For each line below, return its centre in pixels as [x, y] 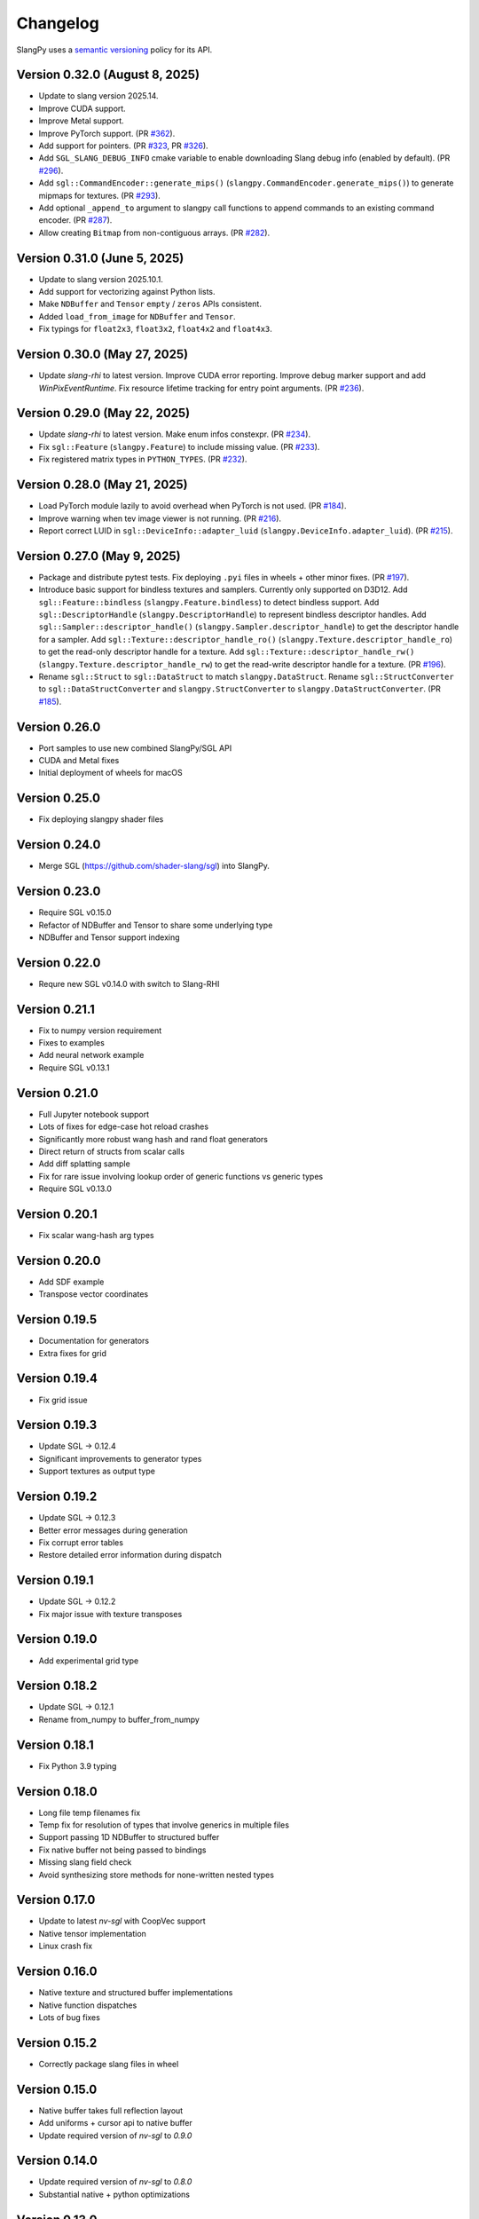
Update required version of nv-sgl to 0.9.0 [115, 2136]
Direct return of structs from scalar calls [112, 1151]
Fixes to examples [72, 1043]
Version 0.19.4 [57, 1379]
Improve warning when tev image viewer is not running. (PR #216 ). [160, 518]
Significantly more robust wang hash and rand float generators [153, 1139]
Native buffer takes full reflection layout [111, 2110]
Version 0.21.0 [58, 1093]
